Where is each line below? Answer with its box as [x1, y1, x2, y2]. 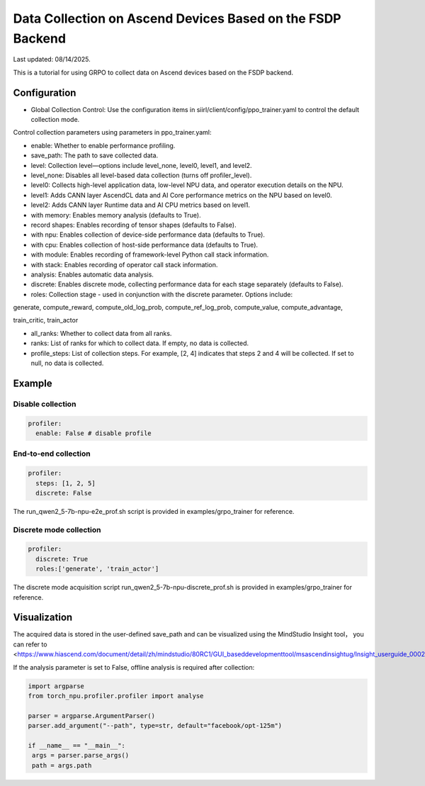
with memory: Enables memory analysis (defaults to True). [30, 210, 201, 219]
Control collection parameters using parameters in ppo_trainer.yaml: [13, 128, 212, 137]
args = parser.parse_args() [32, 751, 130, 760]
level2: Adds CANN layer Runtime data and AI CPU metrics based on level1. [30, 201, 251, 209]
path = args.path [32, 761, 92, 769]
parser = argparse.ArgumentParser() [28, 712, 156, 719]
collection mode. [30, 116, 80, 124]
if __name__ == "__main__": [28, 741, 125, 749]
